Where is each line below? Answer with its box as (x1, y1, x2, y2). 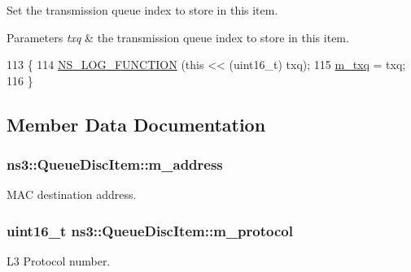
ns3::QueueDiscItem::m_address (7, 154, 223, 175)
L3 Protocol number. (7, 253, 111, 270)
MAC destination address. (7, 186, 137, 203)
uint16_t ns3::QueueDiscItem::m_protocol (7, 220, 293, 240)
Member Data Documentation (7, 111, 266, 136)
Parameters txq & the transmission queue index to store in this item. (7, 28, 349, 45)
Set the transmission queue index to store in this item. (7, 2, 278, 18)
